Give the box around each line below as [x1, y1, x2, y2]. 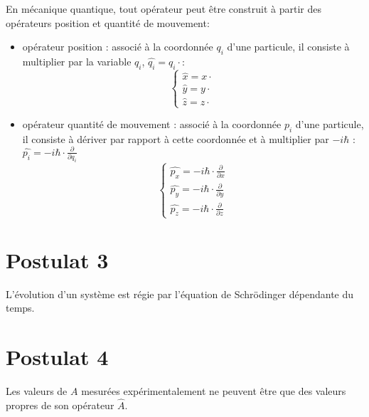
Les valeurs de [6, 384, 68, 398]
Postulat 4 [6, 342, 109, 371]
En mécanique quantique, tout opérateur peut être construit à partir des [6, 1, 321, 16]
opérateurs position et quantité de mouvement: [6, 15, 210, 30]
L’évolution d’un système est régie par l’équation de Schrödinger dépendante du [6, 286, 354, 301]
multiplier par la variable [22, 53, 132, 68]
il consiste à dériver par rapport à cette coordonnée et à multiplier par [22, 131, 329, 146]
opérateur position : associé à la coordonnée [22, 39, 213, 54]
